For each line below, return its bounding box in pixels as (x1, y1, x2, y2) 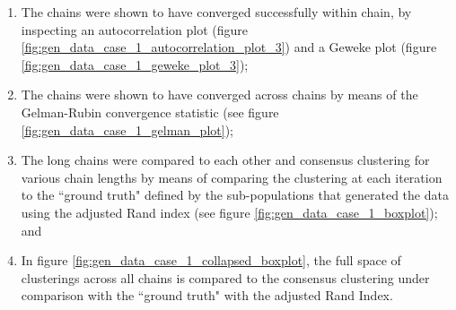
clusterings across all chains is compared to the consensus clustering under (21, 268, 430, 287)
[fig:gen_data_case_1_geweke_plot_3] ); (21, 55, 249, 73)
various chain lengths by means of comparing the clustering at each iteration (21, 168, 443, 186)
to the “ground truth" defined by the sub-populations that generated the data (21, 185, 449, 204)
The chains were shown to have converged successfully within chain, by (21, 3, 412, 21)
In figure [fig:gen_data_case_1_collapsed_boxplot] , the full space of (21, 251, 401, 270)
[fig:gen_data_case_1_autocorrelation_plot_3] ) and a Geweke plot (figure (21, 38, 437, 56)
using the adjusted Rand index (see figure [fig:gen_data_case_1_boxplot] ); (21, 202, 438, 221)
